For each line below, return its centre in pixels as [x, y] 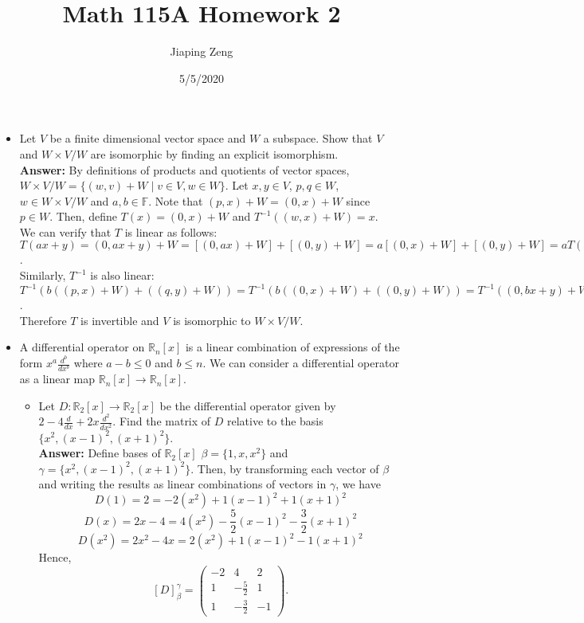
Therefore [43, 320]
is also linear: [122, 275]
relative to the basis [275, 421]
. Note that [176, 200]
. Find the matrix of [162, 421]
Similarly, [43, 275]
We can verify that [65, 231]
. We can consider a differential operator [301, 363]
